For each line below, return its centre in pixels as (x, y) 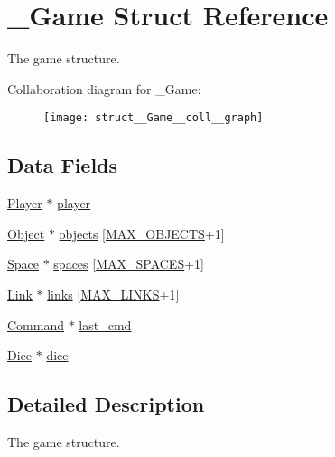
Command (36, 324)
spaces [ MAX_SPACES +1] (129, 264)
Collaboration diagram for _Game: (104, 88)
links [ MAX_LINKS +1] (113, 294)
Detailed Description (106, 404)
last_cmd (105, 324)
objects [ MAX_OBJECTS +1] (142, 233)
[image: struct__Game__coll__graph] (154, 118)
